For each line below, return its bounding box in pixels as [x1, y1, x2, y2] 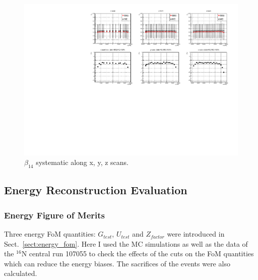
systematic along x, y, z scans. [36, 157, 129, 167]
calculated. [4, 268, 37, 278]
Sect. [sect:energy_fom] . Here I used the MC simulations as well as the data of [4, 238, 248, 249]
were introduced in [167, 229, 225, 239]
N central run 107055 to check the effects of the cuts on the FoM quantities [21, 248, 254, 259]
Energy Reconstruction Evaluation [4, 182, 187, 198]
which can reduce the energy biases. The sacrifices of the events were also [4, 258, 230, 268]
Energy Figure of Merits [4, 208, 105, 221]
